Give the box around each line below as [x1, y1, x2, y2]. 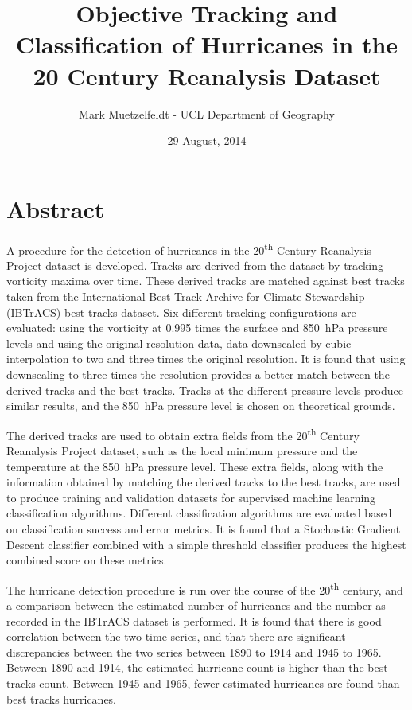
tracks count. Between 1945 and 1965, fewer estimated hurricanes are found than [6, 675, 400, 692]
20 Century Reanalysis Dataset [33, 59, 381, 92]
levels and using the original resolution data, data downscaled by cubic [6, 334, 352, 351]
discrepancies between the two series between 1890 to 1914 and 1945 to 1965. [6, 643, 382, 660]
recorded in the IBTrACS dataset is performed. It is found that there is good [6, 612, 382, 629]
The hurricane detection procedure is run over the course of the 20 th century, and [6, 579, 403, 598]
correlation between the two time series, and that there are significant [6, 628, 346, 645]
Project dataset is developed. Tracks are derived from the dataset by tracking [6, 256, 383, 273]
